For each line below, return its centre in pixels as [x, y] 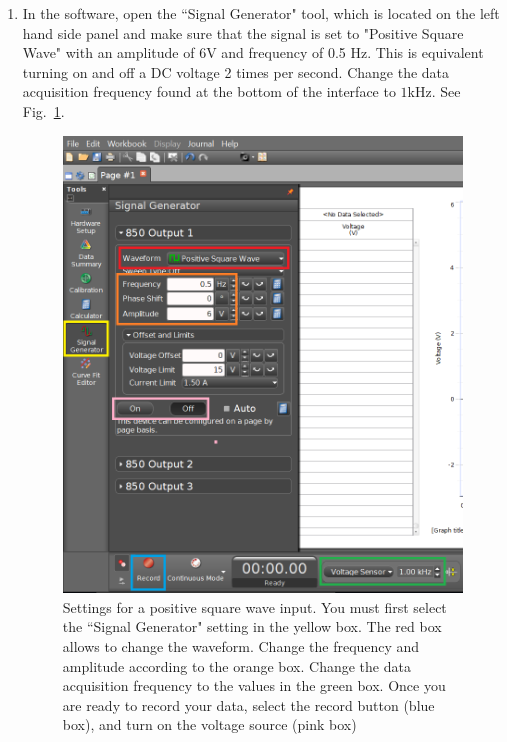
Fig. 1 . [43, 110]
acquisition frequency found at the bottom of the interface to [209, 91]
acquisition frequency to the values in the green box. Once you [254, 685]
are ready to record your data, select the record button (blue [248, 704]
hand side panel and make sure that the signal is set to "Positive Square [243, 32]
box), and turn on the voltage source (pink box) [209, 724]
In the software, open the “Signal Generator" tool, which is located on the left [261, 13]
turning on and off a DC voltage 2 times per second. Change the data [236, 71]
